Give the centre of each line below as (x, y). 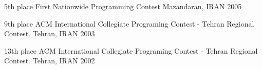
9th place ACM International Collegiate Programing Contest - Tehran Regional (129, 23)
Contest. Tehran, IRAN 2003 (50, 33)
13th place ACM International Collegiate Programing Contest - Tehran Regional (131, 50)
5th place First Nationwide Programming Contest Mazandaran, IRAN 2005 (123, 6)
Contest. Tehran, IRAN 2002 (50, 61)
